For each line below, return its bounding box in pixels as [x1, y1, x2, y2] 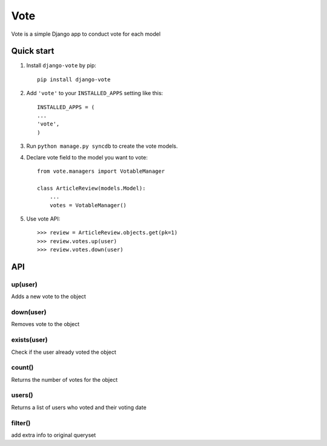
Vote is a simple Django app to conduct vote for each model [11, 30, 160, 38]
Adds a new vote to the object [11, 293, 86, 300]
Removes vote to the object [11, 321, 80, 328]
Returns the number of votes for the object [11, 376, 118, 383]
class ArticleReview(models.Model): [37, 185, 146, 191]
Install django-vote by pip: [26, 62, 96, 69]
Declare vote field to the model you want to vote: [26, 153, 148, 161]
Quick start [11, 46, 54, 56]
